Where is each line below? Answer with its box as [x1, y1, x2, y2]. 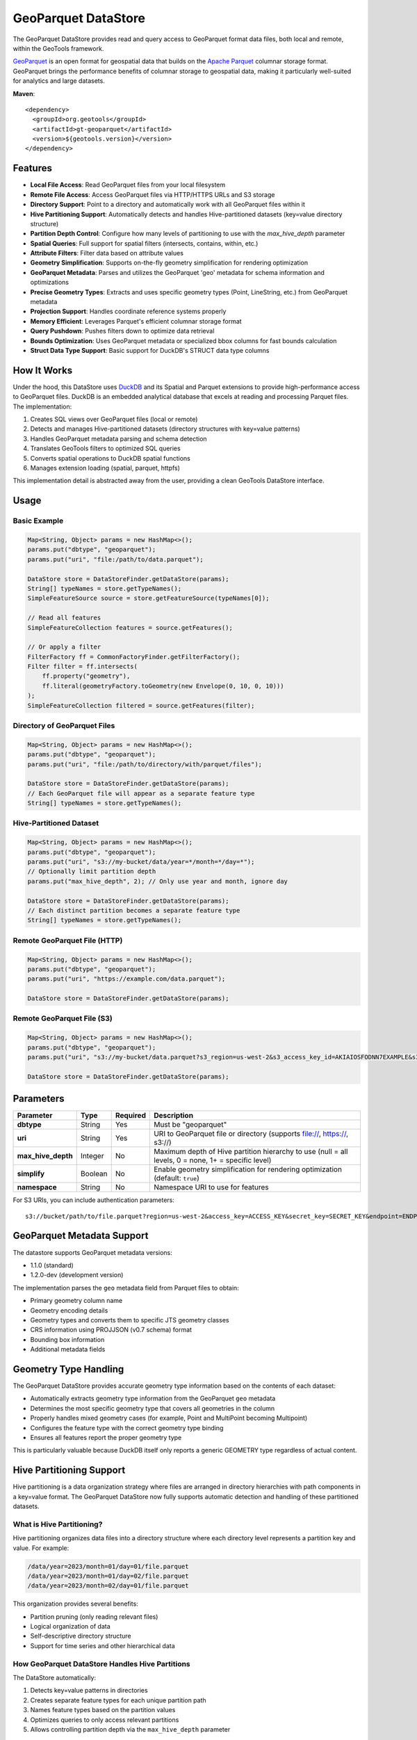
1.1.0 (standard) [30, 1260, 74, 1270]
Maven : [13, 89, 35, 97]
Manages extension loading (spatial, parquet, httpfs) [30, 464, 181, 473]
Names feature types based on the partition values [30, 1706, 176, 1714]
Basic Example [13, 516, 64, 525]
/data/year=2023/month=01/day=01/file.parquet [27, 1563, 189, 1570]
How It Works [13, 364, 73, 376]
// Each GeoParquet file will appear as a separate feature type [27, 789, 255, 797]
